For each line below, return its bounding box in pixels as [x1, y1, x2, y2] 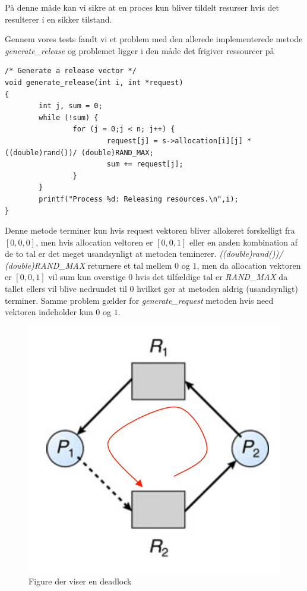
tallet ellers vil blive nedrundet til [5, 282, 127, 295]
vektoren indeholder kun [5, 306, 93, 318]
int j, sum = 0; [39, 102, 103, 111]
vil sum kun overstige [48, 271, 126, 283]
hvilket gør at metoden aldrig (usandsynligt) [137, 282, 298, 295]
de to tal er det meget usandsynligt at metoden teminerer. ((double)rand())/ [5, 247, 283, 260]
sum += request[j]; [106, 160, 183, 169]
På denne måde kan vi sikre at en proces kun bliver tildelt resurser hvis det [5, 1, 280, 13]
